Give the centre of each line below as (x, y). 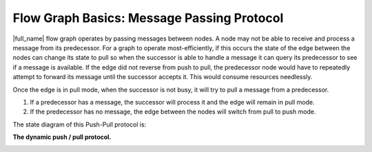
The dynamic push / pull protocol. (62, 137)
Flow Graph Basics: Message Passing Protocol (148, 18)
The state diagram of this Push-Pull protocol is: (80, 124)
